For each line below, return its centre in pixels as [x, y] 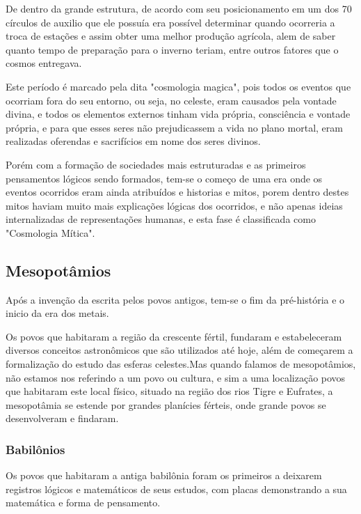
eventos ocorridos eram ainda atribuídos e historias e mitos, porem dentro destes [177, 192]
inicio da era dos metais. [57, 313]
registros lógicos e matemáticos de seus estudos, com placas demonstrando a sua [176, 489]
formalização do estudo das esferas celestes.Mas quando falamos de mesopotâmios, [181, 364]
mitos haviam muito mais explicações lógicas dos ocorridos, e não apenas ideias [174, 205]
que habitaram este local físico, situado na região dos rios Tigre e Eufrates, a [169, 391]
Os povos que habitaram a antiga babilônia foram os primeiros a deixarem [164, 475]
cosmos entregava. [44, 63]
